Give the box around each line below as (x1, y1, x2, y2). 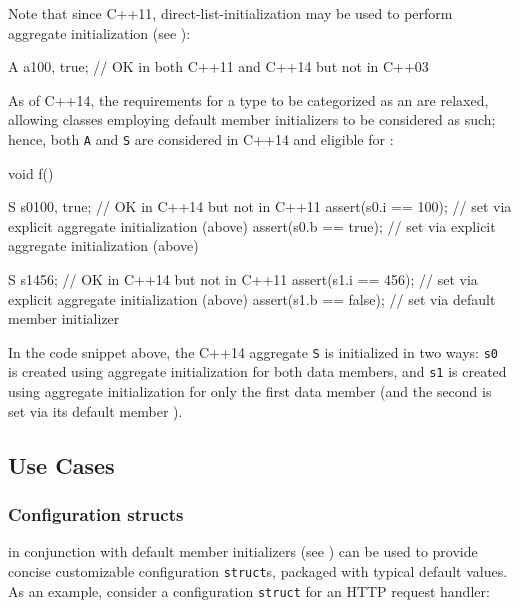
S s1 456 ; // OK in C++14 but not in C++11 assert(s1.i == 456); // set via (8, 269, 478, 289)
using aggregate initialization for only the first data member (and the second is (8, 381, 492, 402)
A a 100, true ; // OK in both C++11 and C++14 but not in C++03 (8, 56, 429, 77)
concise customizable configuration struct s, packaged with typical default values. (8, 560, 508, 581)
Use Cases (8, 449, 115, 480)
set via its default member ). (8, 400, 183, 421)
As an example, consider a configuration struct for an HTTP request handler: (8, 580, 490, 601)
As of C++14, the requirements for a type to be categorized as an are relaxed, (8, 89, 489, 110)
